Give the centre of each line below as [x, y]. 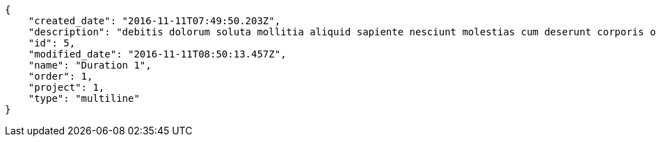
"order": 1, [61, 76]
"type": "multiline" [84, 98]
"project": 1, [66, 87]
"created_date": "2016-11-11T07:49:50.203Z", [154, 21]
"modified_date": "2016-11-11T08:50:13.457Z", [157, 54]
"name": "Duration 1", [90, 65]
